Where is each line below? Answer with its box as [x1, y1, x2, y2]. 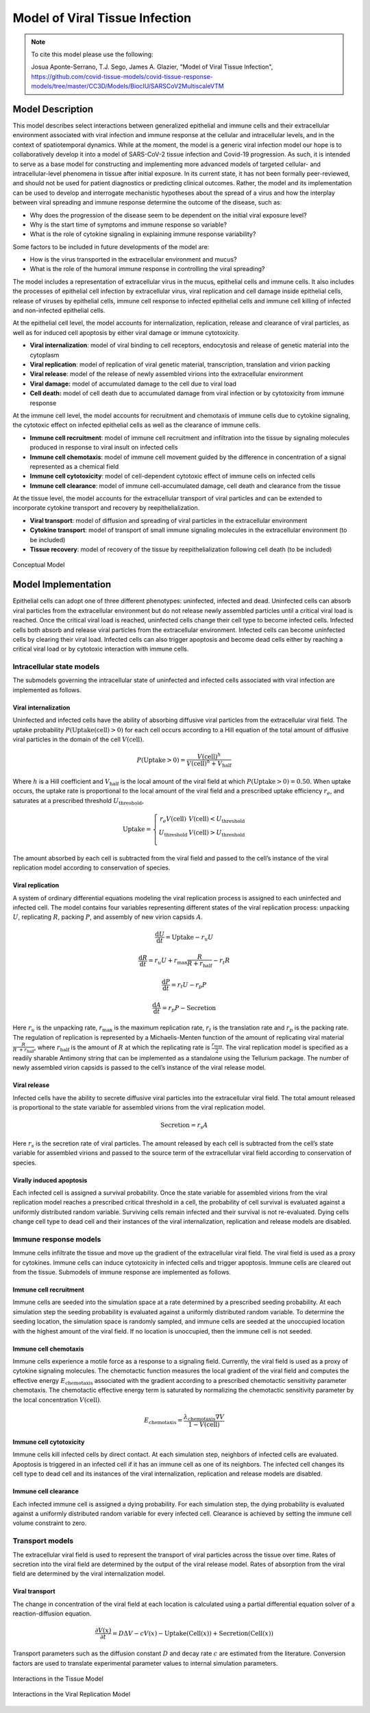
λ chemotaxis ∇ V [183, 1412, 225, 1422]
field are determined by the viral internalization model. [12, 1570, 166, 1578]
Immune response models [12, 1234, 101, 1244]
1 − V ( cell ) [188, 1421, 220, 1429]
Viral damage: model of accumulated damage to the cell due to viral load [29, 380, 236, 388]
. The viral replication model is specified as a [222, 1043, 349, 1051]
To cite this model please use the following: [31, 50, 153, 58]
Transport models [12, 1536, 74, 1546]
